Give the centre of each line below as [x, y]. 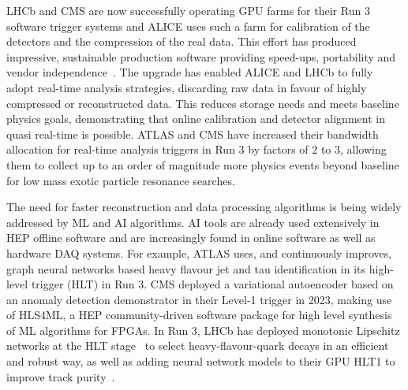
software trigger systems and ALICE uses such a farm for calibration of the [188, 26]
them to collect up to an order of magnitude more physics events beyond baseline [203, 164]
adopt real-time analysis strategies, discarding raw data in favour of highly [187, 87]
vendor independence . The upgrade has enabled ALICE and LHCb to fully [190, 72]
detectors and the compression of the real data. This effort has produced [182, 41]
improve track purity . [61, 376]
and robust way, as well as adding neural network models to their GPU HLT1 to [201, 361]
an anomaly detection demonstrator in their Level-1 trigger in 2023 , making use [199, 299]
